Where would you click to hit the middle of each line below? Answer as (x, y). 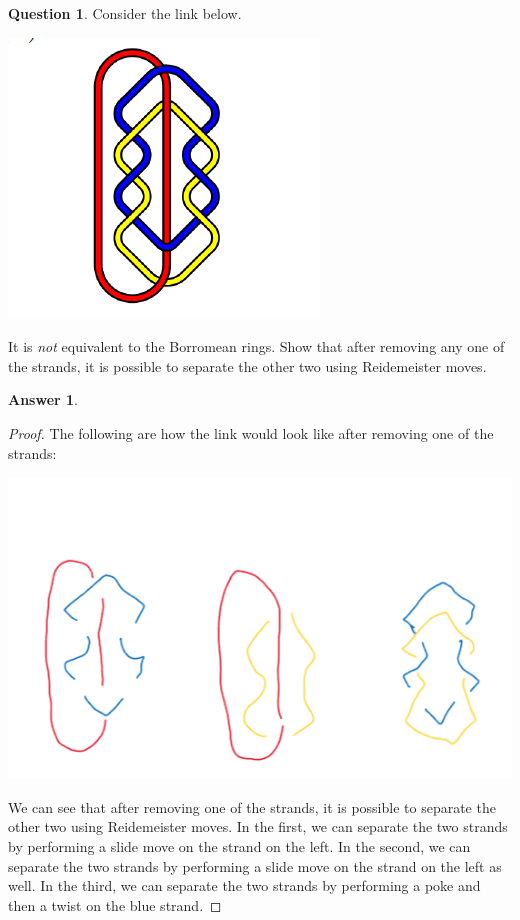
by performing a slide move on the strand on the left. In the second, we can (239, 845)
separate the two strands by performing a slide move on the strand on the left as (255, 865)
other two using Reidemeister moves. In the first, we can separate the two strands (258, 826)
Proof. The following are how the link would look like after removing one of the (251, 432)
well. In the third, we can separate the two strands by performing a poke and (244, 885)
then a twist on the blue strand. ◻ (115, 904)
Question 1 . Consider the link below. (125, 13)
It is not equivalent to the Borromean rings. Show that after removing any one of (256, 346)
